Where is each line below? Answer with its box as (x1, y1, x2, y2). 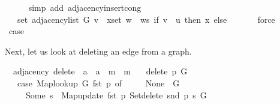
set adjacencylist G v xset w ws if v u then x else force (17, 13, 275, 25)
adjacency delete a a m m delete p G (13, 65, 188, 77)
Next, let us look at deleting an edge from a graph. (5, 44, 192, 57)
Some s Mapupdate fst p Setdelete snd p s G (25, 88, 207, 101)
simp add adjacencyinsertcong (28, 1, 141, 13)
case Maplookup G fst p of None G (17, 76, 180, 89)
